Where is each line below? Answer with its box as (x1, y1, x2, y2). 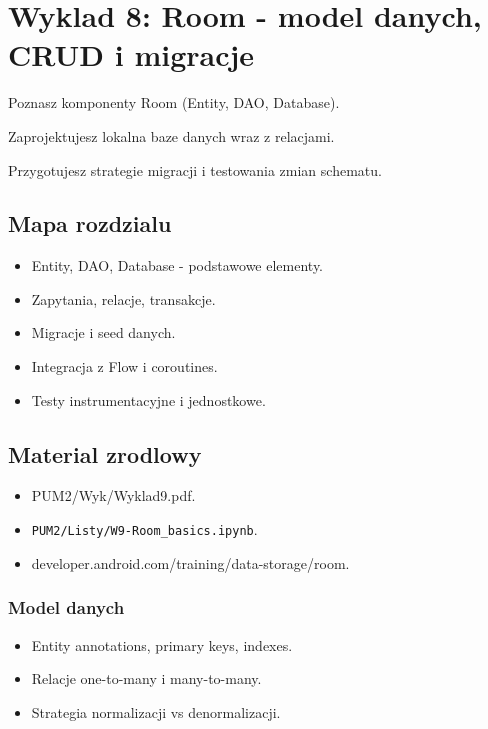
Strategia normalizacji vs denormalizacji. (31, 701, 281, 722)
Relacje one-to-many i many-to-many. (31, 668, 262, 689)
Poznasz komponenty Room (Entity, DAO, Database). (8, 92, 340, 113)
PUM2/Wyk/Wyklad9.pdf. (31, 485, 196, 506)
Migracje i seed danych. (31, 322, 176, 343)
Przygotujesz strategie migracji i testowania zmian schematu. (8, 159, 382, 180)
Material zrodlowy (8, 438, 202, 469)
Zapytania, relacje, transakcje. (31, 288, 216, 309)
